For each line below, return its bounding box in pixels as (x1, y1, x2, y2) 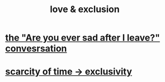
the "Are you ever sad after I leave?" (5, 32, 160, 44)
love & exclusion (49, 4, 120, 15)
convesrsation (5, 43, 67, 54)
